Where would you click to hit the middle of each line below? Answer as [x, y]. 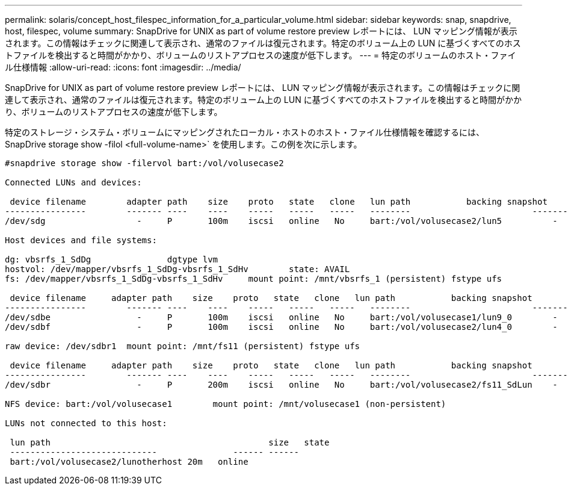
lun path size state [170, 442]
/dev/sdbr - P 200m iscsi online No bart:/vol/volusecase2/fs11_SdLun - [281, 385]
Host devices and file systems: [81, 240]
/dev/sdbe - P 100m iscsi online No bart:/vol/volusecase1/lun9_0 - [281, 317]
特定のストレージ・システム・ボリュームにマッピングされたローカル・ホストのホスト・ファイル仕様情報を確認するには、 [245, 132]
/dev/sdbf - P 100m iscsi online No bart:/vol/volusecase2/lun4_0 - [281, 327]
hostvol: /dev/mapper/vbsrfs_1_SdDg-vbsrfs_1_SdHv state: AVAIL [177, 269]
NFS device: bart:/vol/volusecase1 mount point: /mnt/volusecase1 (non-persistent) [226, 404]
